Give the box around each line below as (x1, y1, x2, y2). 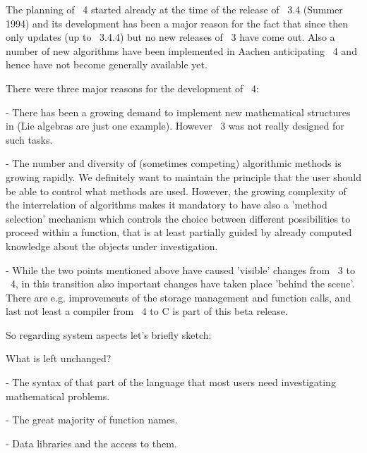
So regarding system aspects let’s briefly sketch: (6, 327, 212, 342)
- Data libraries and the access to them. (6, 435, 177, 450)
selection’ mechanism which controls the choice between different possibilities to (6, 211, 351, 225)
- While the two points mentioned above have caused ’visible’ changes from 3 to (6, 262, 355, 277)
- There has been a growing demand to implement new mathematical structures (6, 104, 351, 119)
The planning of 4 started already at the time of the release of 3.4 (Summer (6, 2, 343, 16)
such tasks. (6, 132, 53, 147)
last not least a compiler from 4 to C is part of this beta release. (6, 304, 288, 318)
